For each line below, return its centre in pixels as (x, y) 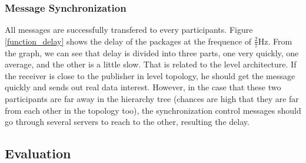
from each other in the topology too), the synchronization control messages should (153, 110)
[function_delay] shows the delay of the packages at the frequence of (128, 41)
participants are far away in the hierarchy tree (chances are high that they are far (152, 99)
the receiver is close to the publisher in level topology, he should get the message (150, 75)
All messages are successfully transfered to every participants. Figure (129, 30)
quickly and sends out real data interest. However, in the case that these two (143, 87)
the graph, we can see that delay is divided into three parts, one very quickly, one (152, 52)
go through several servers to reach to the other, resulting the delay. (127, 122)
